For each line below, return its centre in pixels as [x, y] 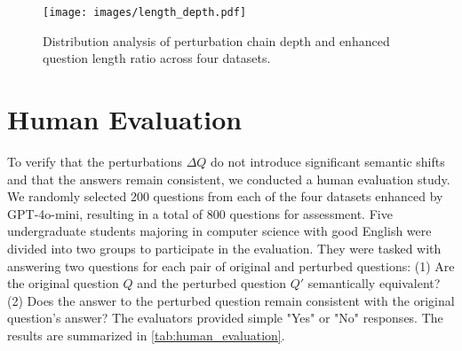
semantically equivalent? [374, 283]
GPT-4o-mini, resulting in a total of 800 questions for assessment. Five [200, 213]
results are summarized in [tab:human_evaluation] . [146, 335]
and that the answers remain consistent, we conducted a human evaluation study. [229, 179]
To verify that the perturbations [95, 161]
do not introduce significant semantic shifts [328, 161]
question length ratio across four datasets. [157, 58]
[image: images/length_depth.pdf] [145, 12]
